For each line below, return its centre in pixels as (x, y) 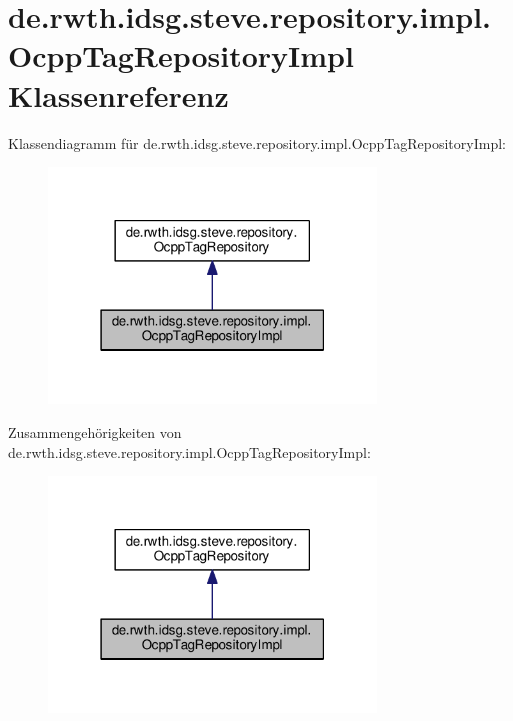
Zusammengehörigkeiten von (95, 431)
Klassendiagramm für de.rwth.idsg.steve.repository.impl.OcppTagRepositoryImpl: (257, 142)
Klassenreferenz (118, 94)
